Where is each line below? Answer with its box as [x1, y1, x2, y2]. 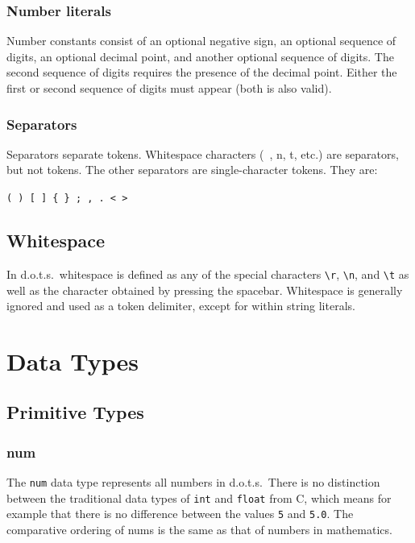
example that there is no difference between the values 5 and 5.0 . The [6, 505, 354, 522]
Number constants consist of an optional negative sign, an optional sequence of [6, 32, 396, 49]
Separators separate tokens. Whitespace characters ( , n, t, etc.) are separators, [6, 145, 399, 162]
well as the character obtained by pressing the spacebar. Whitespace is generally [6, 281, 403, 298]
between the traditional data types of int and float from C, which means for [6, 489, 392, 506]
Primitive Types [6, 400, 144, 425]
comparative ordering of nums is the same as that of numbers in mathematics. [6, 521, 392, 538]
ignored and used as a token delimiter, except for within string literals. [6, 297, 355, 314]
